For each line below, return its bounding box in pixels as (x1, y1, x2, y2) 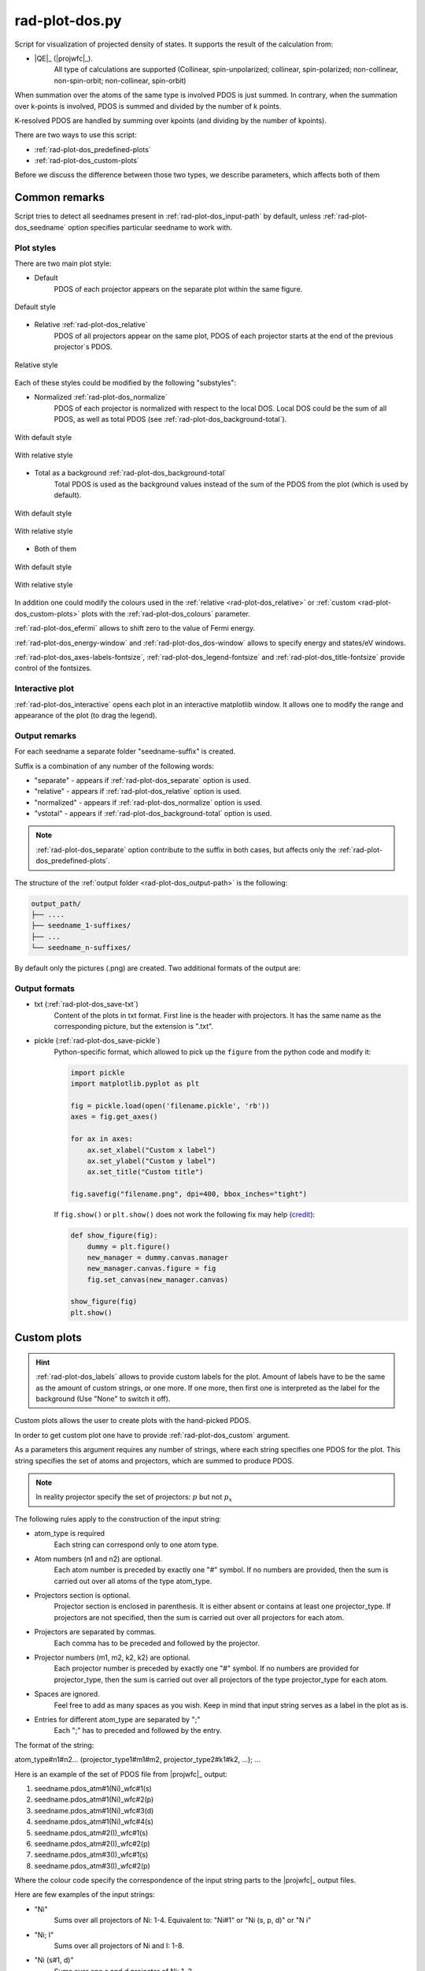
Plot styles (14, 242, 57, 253)
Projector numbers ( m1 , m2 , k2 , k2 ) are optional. (34, 1652, 190, 1663)
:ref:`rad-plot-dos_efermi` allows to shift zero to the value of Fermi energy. (14, 624, 256, 633)
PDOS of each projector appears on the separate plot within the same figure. (54, 284, 303, 293)
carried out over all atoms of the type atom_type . (54, 1576, 213, 1585)
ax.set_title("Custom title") (87, 1168, 204, 1176)
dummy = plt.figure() (87, 1242, 171, 1251)
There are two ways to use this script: (14, 130, 137, 140)
